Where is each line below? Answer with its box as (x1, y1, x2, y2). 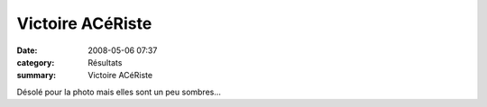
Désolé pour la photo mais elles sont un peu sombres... (16, 86, 221, 97)
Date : (16, 45, 38, 56)
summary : (16, 70, 57, 81)
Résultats (87, 57, 123, 67)
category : (16, 57, 55, 67)
